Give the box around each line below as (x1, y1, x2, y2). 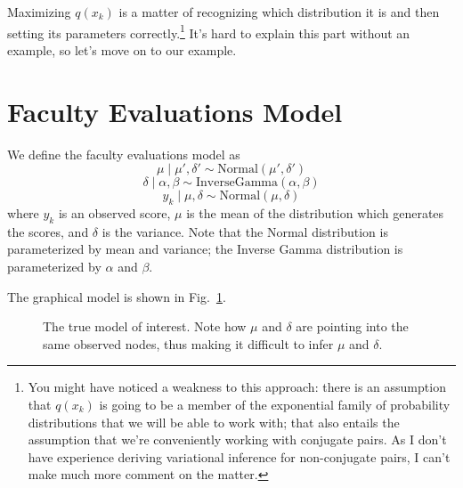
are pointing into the (296, 317, 409, 336)
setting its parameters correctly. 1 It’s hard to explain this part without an (7, 20, 410, 42)
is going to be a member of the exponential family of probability (99, 394, 451, 413)
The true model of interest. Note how (43, 317, 247, 336)
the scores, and (7, 222, 89, 240)
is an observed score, (58, 203, 171, 222)
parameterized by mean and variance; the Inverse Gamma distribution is (7, 240, 403, 258)
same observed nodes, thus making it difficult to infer (43, 334, 334, 353)
